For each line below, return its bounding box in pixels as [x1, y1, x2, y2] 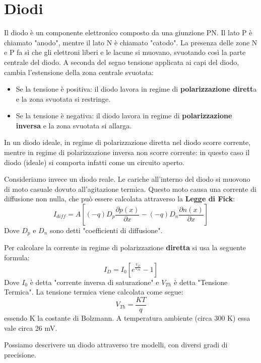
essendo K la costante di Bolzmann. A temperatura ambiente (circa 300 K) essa [4, 312, 250, 323]
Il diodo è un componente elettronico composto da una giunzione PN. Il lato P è [4, 27, 252, 38]
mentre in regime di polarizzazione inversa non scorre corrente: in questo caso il [4, 147, 250, 158]
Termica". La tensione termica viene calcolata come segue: [4, 286, 183, 297]
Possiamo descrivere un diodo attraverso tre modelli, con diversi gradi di [4, 339, 228, 350]
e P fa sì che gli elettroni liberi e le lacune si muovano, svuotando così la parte [4, 47, 246, 57]
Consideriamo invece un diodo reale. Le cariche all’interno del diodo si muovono [4, 174, 250, 184]
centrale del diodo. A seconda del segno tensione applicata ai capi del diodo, [4, 56, 239, 67]
